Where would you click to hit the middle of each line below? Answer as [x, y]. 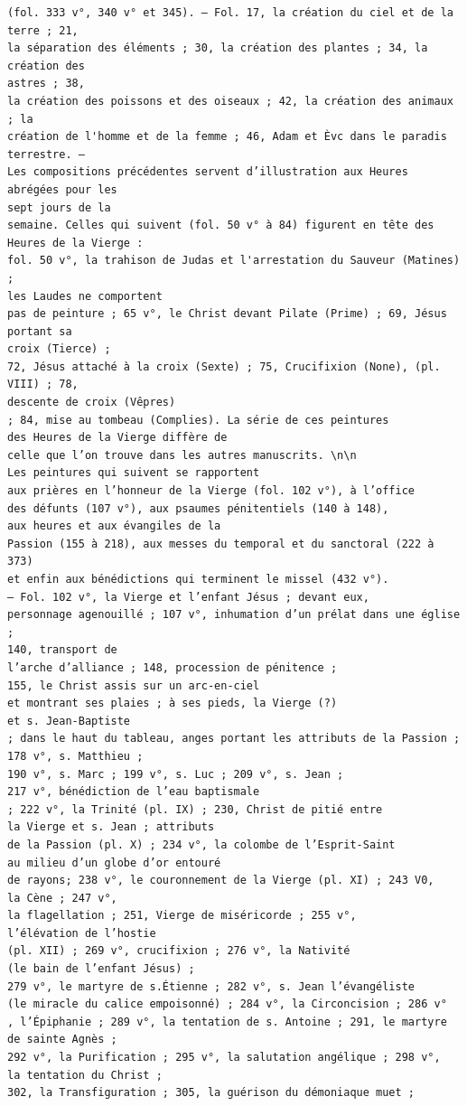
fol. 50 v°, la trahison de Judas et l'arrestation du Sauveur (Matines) [234, 261]
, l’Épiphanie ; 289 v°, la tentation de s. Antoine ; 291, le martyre [227, 1022]
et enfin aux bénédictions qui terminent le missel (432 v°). [198, 579]
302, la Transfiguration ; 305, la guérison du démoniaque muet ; [211, 1093]
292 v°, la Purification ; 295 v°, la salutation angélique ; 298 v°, [224, 1058]
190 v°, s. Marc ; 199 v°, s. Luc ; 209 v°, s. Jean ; [176, 774]
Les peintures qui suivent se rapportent [134, 473]
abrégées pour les [62, 189]
